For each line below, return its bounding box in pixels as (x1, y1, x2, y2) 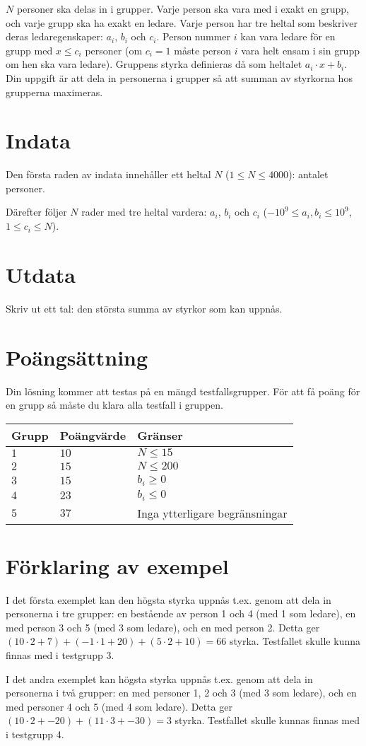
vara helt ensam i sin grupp (241, 42, 360, 57)
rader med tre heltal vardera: (81, 204, 207, 219)
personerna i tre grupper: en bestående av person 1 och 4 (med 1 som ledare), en (6, 606, 356, 621)
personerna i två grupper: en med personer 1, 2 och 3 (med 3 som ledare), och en (6, 685, 357, 700)
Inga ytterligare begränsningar (137, 504, 288, 521)
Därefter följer (6, 204, 67, 219)
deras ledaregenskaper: (6, 29, 103, 44)
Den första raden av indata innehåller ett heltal (6, 167, 211, 182)
